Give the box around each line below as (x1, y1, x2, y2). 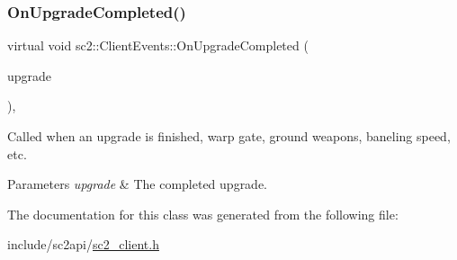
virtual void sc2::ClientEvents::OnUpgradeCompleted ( (7, 36, 309, 55)
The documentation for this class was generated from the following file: (7, 204, 399, 223)
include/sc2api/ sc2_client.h (7, 235, 159, 254)
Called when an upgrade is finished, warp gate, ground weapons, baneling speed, (7, 127, 451, 145)
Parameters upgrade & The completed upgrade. (7, 175, 268, 193)
